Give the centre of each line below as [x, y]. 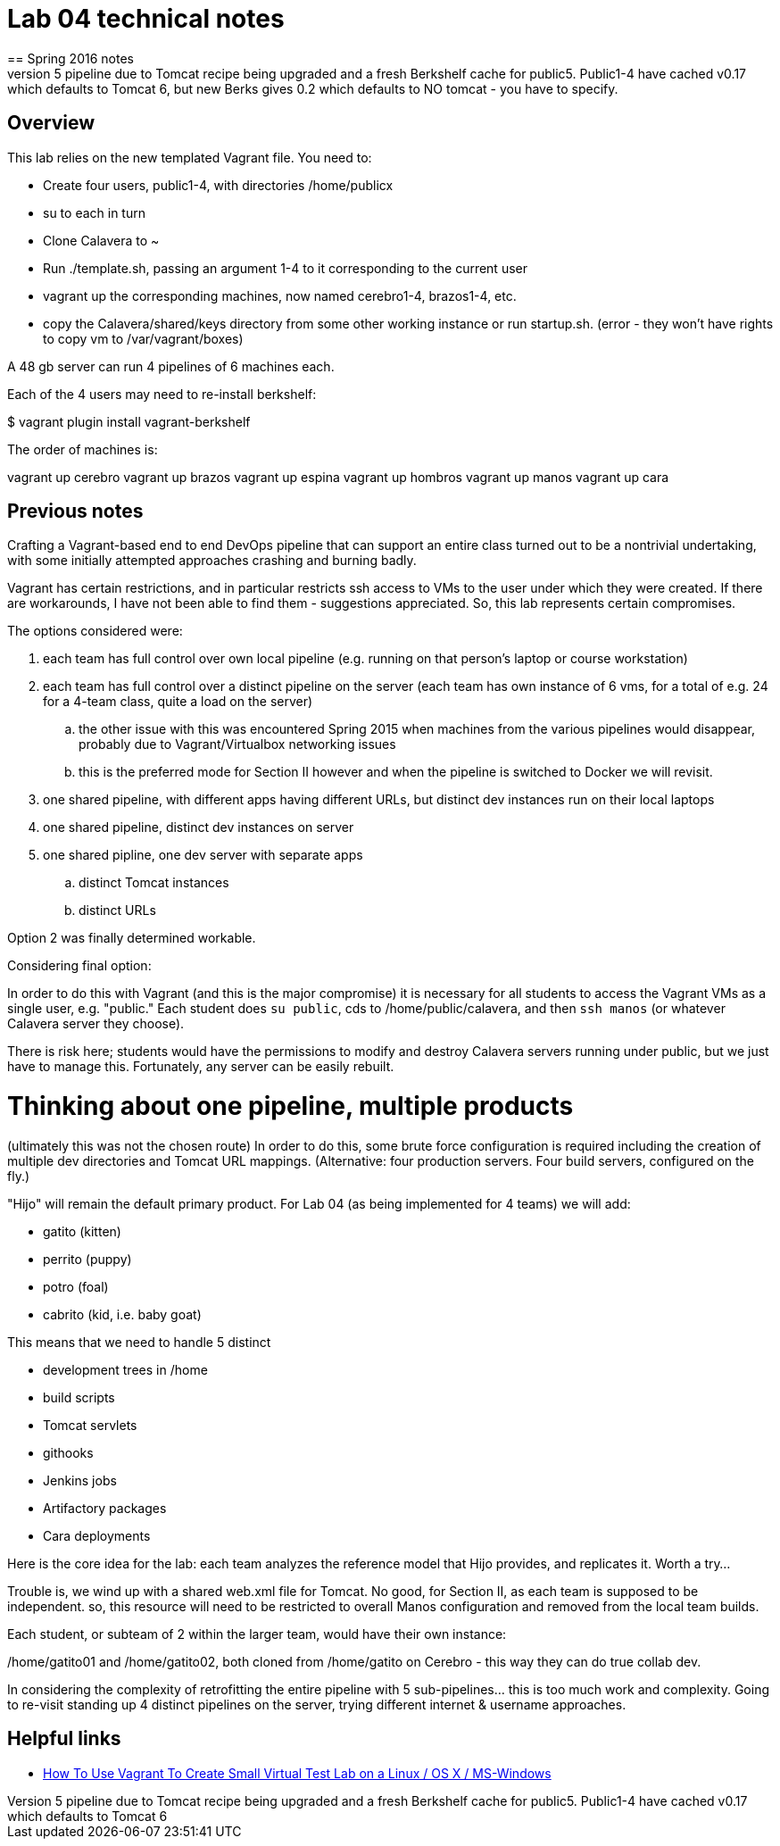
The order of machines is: [83, 449]
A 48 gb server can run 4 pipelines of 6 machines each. [171, 366]
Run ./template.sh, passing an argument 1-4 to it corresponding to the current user [285, 268]
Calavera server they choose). [96, 1024]
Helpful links [64, 1739]
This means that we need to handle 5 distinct [139, 1342]
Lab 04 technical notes [146, 19]
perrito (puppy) [87, 1259]
